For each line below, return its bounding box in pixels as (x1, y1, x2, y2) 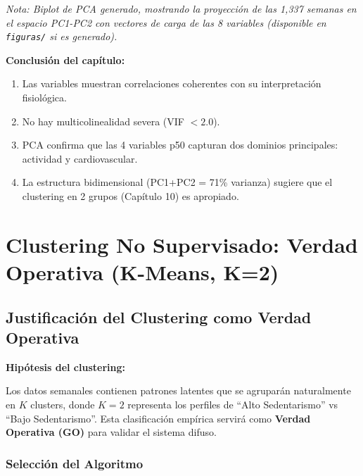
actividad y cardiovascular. (22, 151, 138, 165)
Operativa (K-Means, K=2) (6, 257, 279, 286)
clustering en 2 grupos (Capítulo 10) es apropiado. (22, 189, 239, 203)
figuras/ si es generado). (6, 29, 117, 44)
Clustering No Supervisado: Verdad (6, 230, 358, 258)
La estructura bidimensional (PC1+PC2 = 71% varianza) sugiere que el (22, 175, 333, 189)
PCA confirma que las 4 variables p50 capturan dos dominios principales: (22, 137, 338, 152)
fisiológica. (22, 90, 67, 105)
